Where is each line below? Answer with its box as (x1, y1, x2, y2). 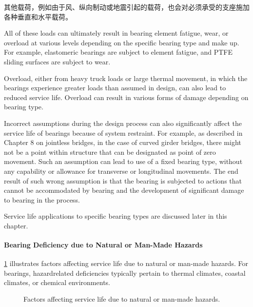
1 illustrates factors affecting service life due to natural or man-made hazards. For (4, 258, 248, 268)
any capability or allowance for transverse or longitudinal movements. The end (4, 165, 238, 176)
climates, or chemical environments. (4, 277, 110, 287)
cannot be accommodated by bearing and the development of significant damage (4, 185, 244, 195)
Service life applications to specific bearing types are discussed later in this (4, 211, 227, 221)
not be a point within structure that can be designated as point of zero (4, 146, 216, 157)
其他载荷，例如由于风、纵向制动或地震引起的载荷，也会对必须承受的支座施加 (4, 2, 250, 12)
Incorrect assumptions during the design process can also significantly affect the (4, 118, 242, 128)
